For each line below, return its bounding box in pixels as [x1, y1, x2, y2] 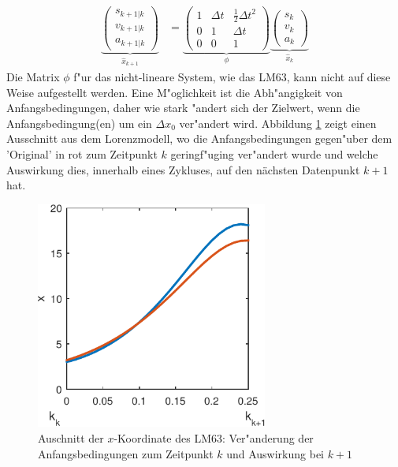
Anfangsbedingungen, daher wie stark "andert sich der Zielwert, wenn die [6, 99, 360, 116]
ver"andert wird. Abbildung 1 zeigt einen [179, 114, 377, 131]
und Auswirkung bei [226, 445, 325, 461]
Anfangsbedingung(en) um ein [6, 114, 152, 131]
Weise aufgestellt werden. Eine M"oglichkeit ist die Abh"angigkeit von [6, 84, 343, 100]
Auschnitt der [38, 430, 104, 446]
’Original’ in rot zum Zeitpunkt [6, 145, 158, 162]
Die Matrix [6, 68, 60, 84]
